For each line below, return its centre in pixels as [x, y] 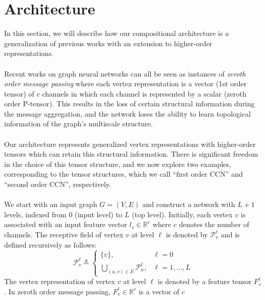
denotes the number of [214, 224]
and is [230, 234]
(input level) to [98, 214]
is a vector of [159, 291]
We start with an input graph [51, 204]
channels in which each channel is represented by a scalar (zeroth [144, 93]
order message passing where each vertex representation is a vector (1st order [126, 83]
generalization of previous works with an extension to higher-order [108, 43]
